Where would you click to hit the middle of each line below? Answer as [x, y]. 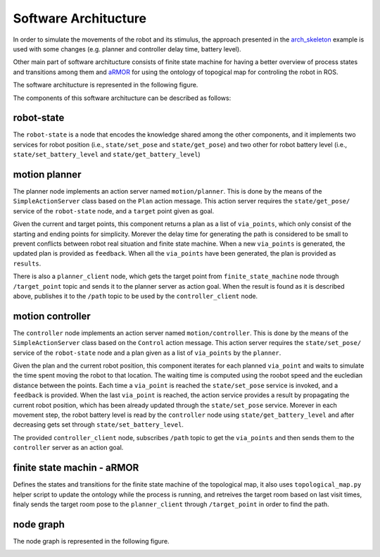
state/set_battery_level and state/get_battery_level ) [107, 154]
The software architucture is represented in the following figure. [106, 85]
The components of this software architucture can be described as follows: [122, 98]
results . [27, 263]
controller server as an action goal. [68, 448]
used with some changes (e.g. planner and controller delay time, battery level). [127, 49]
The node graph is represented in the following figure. [91, 541]
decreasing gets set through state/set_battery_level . [99, 425]
